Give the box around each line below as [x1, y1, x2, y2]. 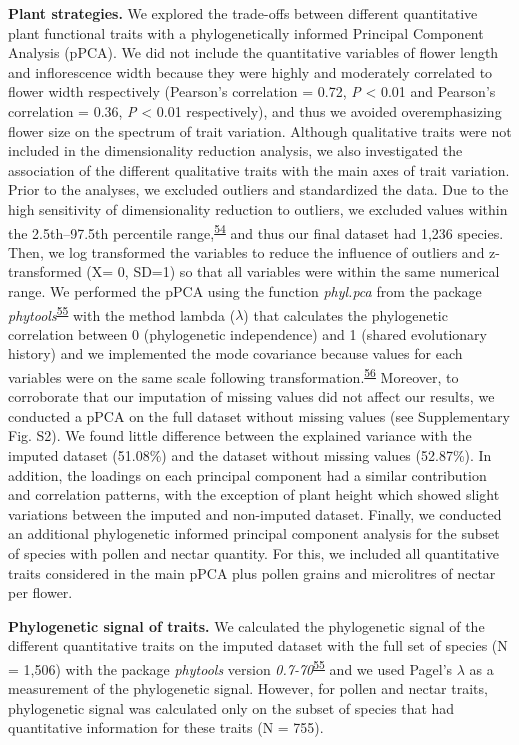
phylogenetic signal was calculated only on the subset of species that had [8, 697, 455, 718]
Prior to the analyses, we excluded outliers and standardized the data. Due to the [8, 179, 509, 200]
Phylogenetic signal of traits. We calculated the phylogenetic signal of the [8, 615, 485, 636]
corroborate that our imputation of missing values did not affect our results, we [8, 386, 495, 407]
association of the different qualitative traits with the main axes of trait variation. [8, 159, 510, 180]
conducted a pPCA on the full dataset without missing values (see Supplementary [8, 405, 510, 426]
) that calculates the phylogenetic [243, 304, 448, 325]
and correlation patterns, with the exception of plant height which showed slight [8, 484, 500, 505]
